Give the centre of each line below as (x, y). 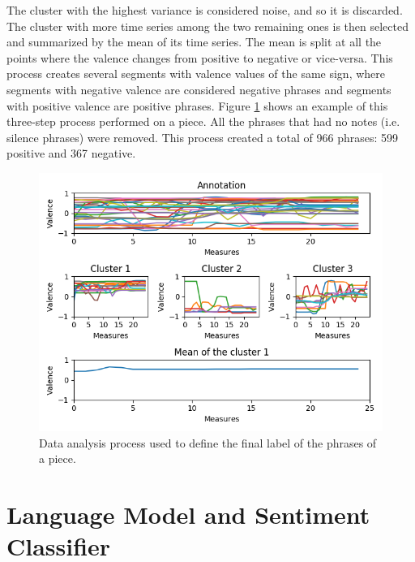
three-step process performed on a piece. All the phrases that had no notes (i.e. (203, 121)
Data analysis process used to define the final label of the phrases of (208, 442)
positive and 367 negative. (71, 153)
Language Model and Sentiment (188, 514)
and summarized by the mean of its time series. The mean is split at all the (194, 42)
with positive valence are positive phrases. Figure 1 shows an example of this (197, 105)
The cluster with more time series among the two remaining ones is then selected (207, 26)
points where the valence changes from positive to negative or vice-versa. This (200, 57)
